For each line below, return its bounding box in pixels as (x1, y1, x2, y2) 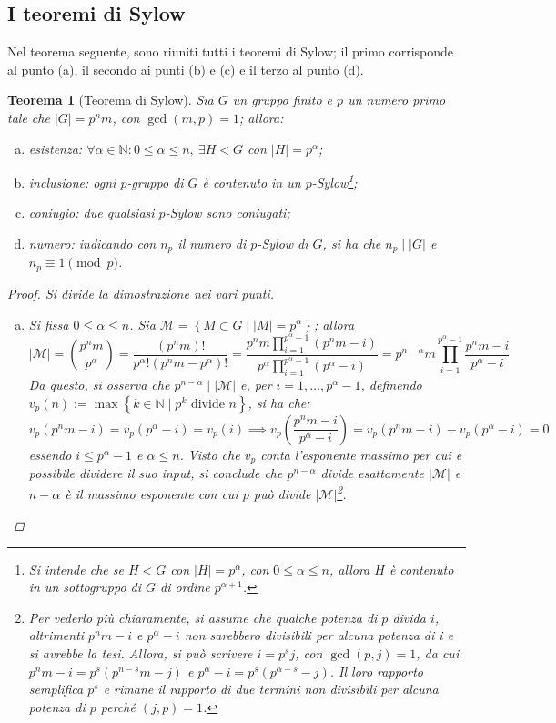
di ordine (160, 577, 210, 596)
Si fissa (28, 314, 69, 333)
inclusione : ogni (28, 172, 116, 191)
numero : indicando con (28, 234, 157, 253)
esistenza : (28, 138, 83, 158)
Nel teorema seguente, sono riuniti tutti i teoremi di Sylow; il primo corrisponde (7, 42, 454, 61)
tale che (7, 107, 50, 127)
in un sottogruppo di (28, 577, 142, 596)
